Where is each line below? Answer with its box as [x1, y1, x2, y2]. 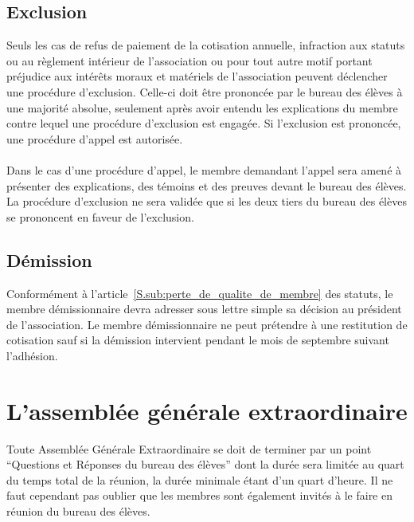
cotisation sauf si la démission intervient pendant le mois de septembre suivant [6, 332, 389, 348]
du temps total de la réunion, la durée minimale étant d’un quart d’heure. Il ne [6, 471, 393, 488]
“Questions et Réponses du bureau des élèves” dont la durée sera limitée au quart [6, 456, 404, 473]
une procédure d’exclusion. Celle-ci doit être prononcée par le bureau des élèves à [6, 83, 403, 100]
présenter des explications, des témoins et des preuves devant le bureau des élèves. [6, 177, 407, 194]
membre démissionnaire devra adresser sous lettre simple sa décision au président [6, 300, 402, 317]
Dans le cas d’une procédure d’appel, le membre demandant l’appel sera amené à [6, 161, 402, 178]
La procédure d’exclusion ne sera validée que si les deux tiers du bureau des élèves [6, 193, 407, 210]
